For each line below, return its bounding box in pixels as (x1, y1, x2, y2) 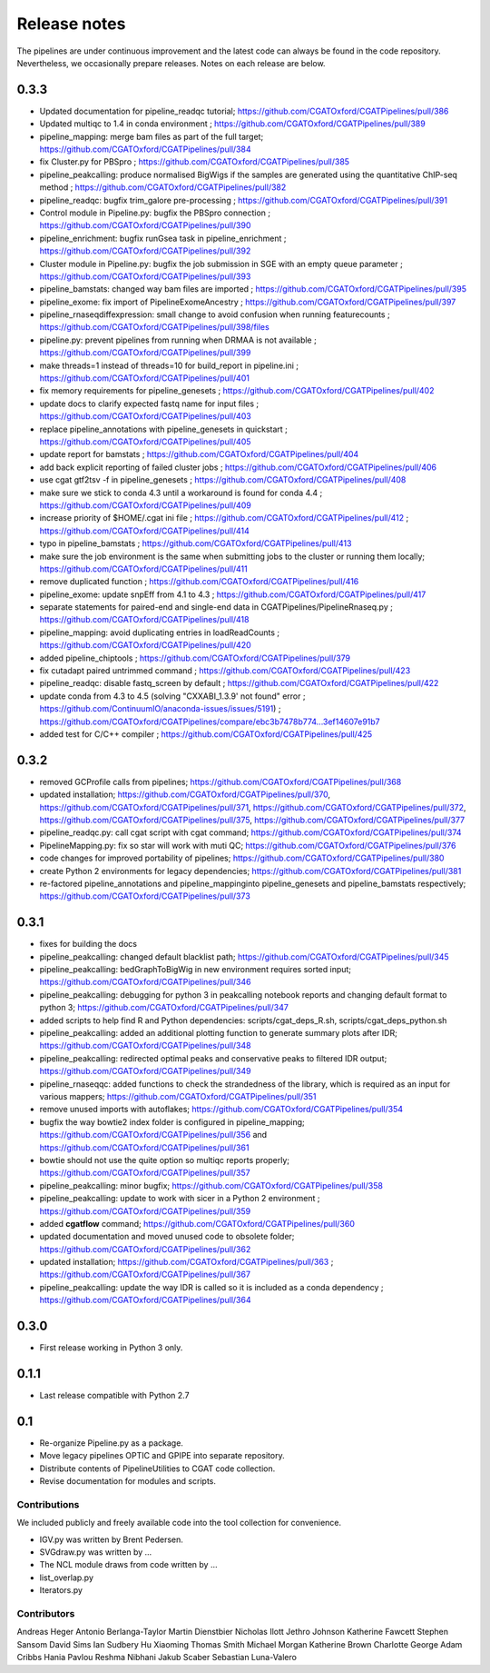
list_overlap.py (39, 1572, 94, 1583)
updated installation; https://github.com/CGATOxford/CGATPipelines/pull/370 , (39, 789, 331, 800)
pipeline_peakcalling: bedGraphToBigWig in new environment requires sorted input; (39, 964, 352, 975)
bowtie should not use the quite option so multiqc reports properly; (39, 1154, 290, 1165)
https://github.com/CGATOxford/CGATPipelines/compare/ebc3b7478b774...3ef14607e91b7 (39, 716, 380, 727)
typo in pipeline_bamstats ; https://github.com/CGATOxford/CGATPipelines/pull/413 (39, 538, 352, 549)
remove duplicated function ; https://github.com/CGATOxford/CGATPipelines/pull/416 (39, 576, 359, 587)
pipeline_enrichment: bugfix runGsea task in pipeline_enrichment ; (39, 233, 287, 244)
